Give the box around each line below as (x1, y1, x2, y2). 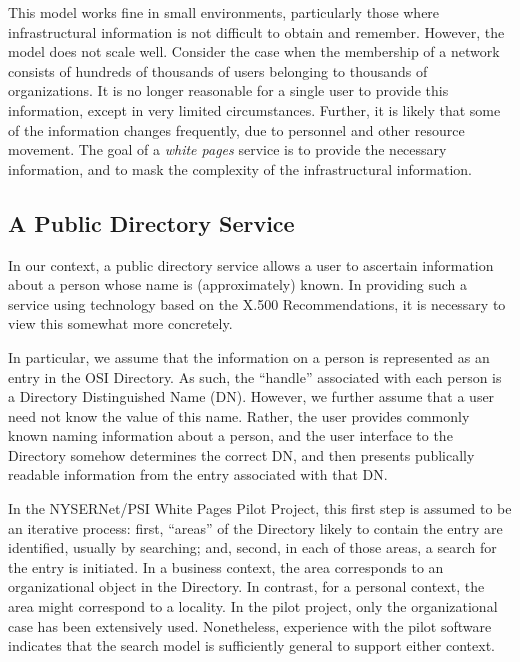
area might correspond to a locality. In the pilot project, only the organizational (8, 596, 498, 617)
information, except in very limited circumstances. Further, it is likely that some (8, 99, 501, 120)
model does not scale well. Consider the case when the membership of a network (8, 41, 500, 62)
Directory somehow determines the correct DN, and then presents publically (8, 444, 475, 465)
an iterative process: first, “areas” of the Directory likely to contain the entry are (8, 517, 503, 538)
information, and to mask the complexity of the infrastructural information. (8, 158, 472, 179)
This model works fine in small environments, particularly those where (8, 2, 440, 22)
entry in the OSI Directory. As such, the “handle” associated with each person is (8, 366, 502, 387)
